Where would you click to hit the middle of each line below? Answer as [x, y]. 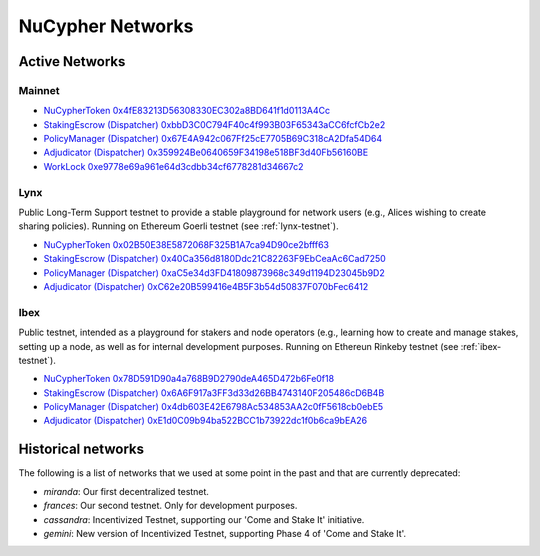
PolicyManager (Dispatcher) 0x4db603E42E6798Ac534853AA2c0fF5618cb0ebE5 [213, 407]
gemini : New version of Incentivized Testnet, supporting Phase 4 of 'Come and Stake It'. [225, 533]
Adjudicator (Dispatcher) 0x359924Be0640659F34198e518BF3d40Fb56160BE [206, 152]
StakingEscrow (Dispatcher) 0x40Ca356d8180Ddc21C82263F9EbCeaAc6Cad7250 [215, 259]
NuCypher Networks [106, 26]
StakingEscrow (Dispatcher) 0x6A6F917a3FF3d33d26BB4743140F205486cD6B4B [214, 392]
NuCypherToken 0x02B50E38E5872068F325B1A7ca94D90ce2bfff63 [186, 244]
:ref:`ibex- [481, 346]
